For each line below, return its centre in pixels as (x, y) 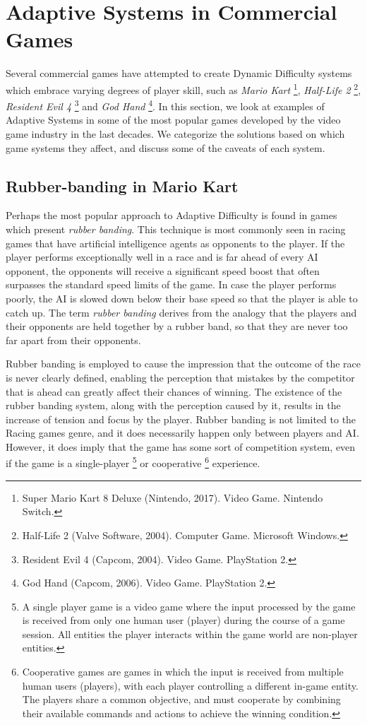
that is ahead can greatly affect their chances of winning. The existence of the (174, 391)
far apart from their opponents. (73, 340)
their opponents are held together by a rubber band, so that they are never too (177, 326)
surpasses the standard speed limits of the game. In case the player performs (171, 284)
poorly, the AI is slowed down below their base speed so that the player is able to (182, 298)
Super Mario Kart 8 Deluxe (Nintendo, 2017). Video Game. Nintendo (173, 497)
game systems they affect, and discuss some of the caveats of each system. (166, 147)
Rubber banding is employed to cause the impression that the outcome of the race (183, 364)
